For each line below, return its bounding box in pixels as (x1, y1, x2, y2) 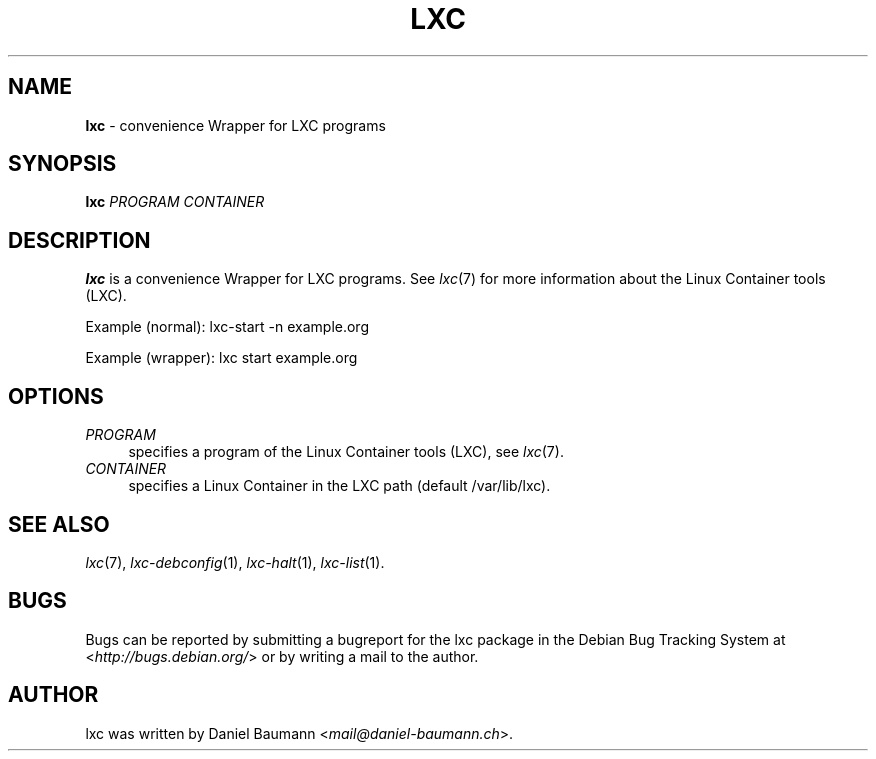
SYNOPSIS (8, 151, 117, 177)
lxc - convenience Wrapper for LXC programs (85, 116, 386, 134)
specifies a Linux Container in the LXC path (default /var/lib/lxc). (128, 477, 551, 495)
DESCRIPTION (8, 227, 151, 253)
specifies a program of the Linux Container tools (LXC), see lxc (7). (128, 443, 564, 461)
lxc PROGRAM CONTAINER (85, 193, 265, 211)
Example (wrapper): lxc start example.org (85, 349, 358, 367)
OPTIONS (8, 383, 104, 409)
